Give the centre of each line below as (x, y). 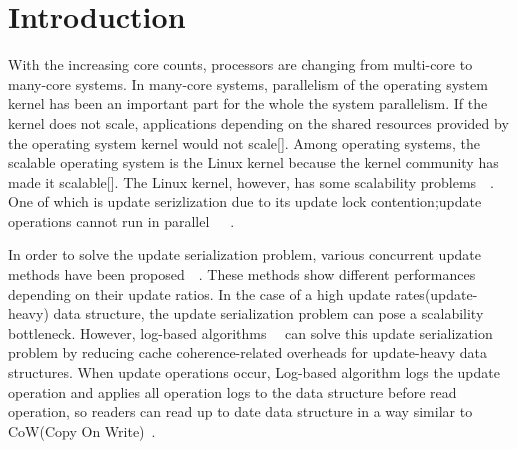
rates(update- (436, 293)
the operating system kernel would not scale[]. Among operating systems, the (244, 142)
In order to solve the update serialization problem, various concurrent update (245, 254)
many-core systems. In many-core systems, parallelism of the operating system (248, 83)
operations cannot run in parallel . (121, 220)
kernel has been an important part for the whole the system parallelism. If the (248, 103)
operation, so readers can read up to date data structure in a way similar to (240, 411)
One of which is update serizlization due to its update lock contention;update (245, 201)
